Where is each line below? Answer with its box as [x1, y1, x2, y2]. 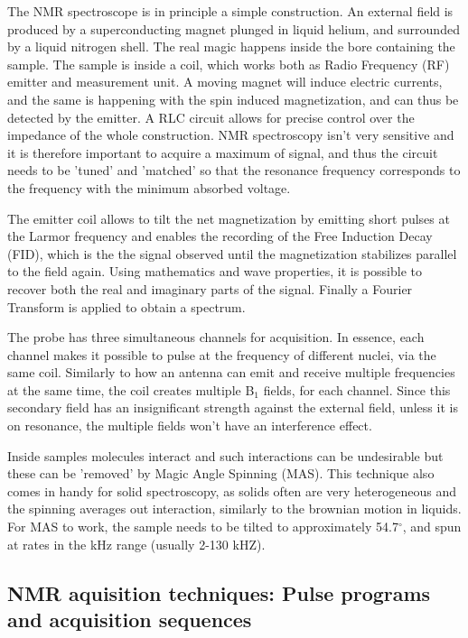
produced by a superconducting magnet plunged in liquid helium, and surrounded [7, 19, 460, 38]
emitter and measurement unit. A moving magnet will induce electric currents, [7, 72, 443, 91]
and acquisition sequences [7, 606, 252, 633]
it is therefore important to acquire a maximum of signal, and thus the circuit [7, 143, 438, 162]
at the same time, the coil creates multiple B [7, 380, 255, 399]
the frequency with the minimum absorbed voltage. [7, 178, 291, 197]
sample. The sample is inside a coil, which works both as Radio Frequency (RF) [7, 54, 450, 73]
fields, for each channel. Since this [263, 380, 451, 399]
